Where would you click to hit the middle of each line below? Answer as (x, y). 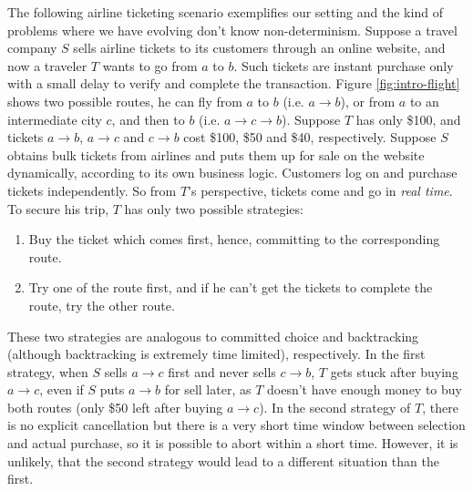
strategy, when (48, 371)
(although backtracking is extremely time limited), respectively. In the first (216, 354)
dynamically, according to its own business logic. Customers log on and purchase (232, 173)
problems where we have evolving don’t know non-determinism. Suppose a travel (232, 30)
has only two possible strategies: (214, 208)
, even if (62, 389)
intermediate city (55, 119)
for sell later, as (208, 389)
